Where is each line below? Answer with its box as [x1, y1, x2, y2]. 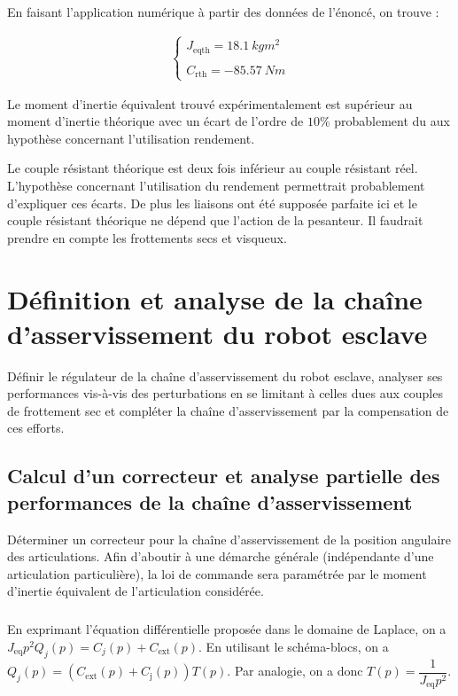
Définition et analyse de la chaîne [7, 280, 423, 317]
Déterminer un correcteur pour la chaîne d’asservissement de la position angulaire [7, 529, 452, 548]
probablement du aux [334, 112, 450, 130]
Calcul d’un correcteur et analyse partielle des [7, 462, 440, 489]
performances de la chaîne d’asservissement [7, 488, 413, 515]
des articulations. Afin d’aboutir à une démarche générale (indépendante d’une [7, 547, 434, 566]
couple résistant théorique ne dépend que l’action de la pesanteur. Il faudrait [7, 211, 423, 230]
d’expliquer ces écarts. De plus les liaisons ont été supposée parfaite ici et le [7, 193, 417, 212]
